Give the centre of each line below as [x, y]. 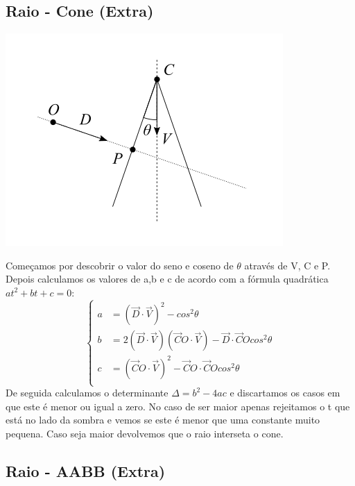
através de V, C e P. [287, 265]
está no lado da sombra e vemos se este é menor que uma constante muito [163, 420]
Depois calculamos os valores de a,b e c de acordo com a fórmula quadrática [167, 279]
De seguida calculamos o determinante [87, 393]
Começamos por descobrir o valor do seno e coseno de [120, 265]
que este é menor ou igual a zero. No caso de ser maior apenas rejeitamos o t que [178, 406]
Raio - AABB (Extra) [86, 470]
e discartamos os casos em [285, 393]
